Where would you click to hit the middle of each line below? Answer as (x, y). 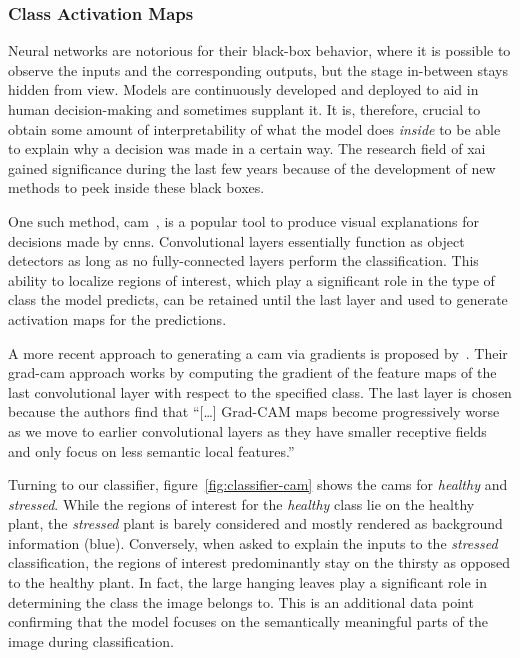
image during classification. (91, 640)
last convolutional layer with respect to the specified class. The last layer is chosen (260, 391)
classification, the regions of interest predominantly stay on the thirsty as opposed (259, 562)
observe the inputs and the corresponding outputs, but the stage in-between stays (258, 69)
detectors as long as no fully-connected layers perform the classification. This (243, 260)
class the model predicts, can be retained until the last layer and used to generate (258, 299)
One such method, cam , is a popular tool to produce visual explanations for (244, 220)
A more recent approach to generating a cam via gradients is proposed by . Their (258, 352)
